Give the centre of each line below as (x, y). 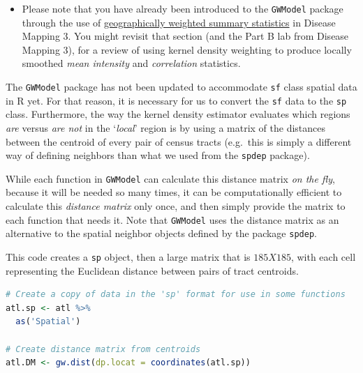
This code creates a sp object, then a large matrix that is (128, 256)
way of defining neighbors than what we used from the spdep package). (158, 155)
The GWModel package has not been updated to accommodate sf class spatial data (181, 87)
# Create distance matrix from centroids (103, 349)
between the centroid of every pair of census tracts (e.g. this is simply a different (179, 141)
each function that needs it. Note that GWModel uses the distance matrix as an (172, 219)
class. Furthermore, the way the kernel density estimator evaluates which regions (178, 114)
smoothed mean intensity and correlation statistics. (131, 63)
